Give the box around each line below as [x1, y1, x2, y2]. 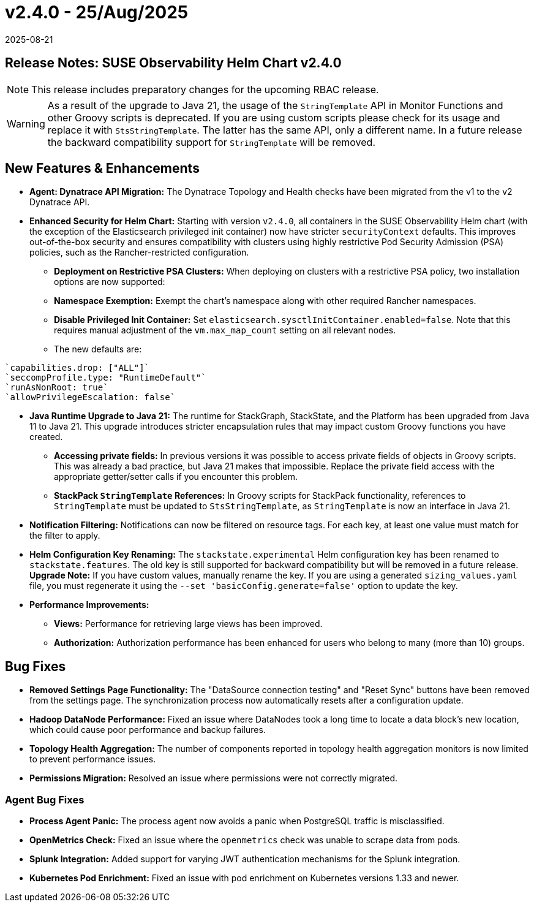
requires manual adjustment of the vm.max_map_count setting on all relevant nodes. [54, 325, 396, 336]
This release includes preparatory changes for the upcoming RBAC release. [31, 83, 379, 96]
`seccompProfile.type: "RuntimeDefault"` [5, 373, 206, 383]
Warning [7, 117, 45, 130]
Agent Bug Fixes [5, 793, 85, 806]
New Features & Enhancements [5, 161, 200, 176]
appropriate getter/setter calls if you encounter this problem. [54, 471, 298, 482]
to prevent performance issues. [29, 754, 156, 765]
